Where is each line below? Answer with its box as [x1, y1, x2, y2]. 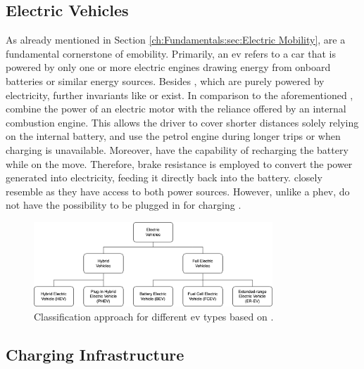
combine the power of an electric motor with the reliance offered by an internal [6, 101, 346, 116]
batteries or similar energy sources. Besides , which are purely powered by [6, 73, 325, 88]
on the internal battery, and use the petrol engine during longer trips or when [6, 129, 341, 143]
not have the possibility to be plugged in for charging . [6, 198, 241, 212]
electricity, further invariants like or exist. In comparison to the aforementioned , [6, 87, 353, 102]
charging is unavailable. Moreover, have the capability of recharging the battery [6, 142, 349, 157]
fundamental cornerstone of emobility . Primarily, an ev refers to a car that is [6, 46, 336, 60]
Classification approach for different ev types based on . [34, 309, 274, 323]
